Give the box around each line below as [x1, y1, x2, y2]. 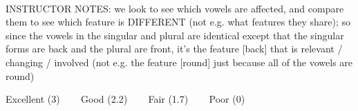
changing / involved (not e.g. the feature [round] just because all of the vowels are [6, 54, 353, 69]
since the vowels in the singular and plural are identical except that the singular [6, 28, 344, 42]
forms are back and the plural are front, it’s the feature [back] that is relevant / [6, 41, 343, 56]
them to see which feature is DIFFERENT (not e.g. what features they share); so [6, 14, 351, 29]
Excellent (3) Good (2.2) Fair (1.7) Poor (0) [6, 92, 245, 106]
